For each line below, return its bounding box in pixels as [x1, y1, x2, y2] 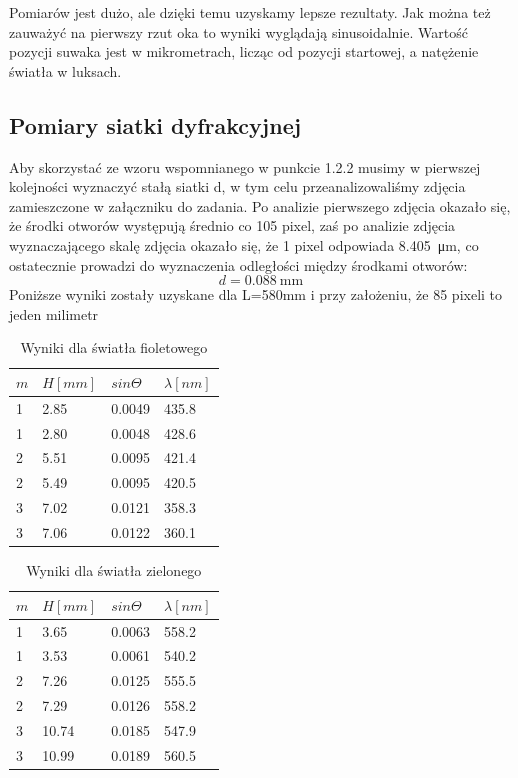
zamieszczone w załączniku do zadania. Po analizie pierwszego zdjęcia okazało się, [9, 195, 511, 216]
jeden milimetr [9, 303, 99, 324]
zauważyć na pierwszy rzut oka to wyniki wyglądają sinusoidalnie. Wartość [9, 21, 468, 42]
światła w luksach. [9, 60, 122, 81]
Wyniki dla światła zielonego [26, 560, 202, 581]
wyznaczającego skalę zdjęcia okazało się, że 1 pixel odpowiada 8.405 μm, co [9, 234, 479, 255]
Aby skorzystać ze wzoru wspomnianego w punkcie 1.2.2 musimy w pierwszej [9, 156, 481, 177]
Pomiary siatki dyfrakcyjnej [9, 109, 302, 140]
